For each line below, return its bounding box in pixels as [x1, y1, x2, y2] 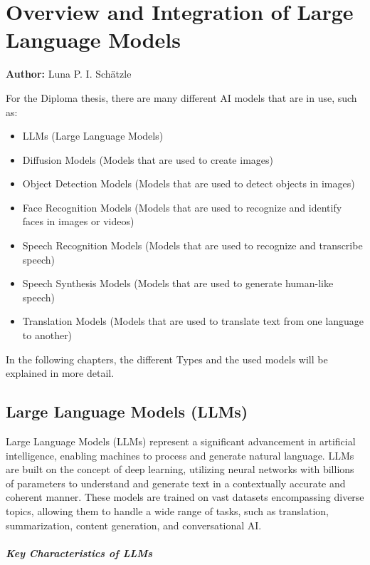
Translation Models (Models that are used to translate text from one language [22, 313, 364, 328]
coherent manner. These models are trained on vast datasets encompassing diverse [6, 489, 364, 504]
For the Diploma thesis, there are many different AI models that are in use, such [6, 90, 357, 105]
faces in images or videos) [22, 214, 134, 229]
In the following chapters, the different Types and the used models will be [6, 351, 328, 366]
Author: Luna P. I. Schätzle [6, 66, 132, 81]
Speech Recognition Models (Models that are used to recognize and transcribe [22, 238, 363, 253]
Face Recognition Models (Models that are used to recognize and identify [22, 199, 342, 214]
